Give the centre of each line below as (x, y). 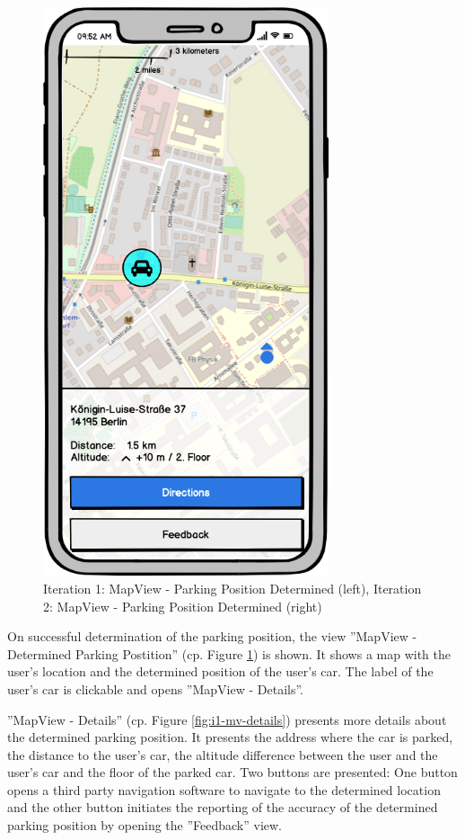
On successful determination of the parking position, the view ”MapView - (212, 636)
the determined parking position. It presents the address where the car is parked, (230, 737)
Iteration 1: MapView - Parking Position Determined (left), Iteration (232, 588)
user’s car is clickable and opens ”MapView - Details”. (156, 688)
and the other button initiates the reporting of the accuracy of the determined (223, 807)
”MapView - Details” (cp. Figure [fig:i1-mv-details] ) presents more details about (227, 719)
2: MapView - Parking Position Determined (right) (183, 606)
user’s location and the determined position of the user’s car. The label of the (220, 671)
